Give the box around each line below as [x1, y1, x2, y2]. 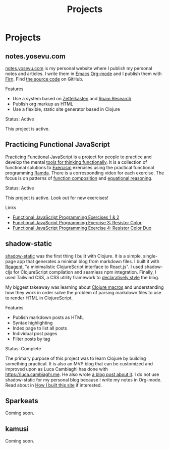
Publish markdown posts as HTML [12, 314, 84, 320]
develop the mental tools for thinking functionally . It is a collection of [5, 159, 147, 165]
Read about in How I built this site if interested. [5, 382, 102, 388]
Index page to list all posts [12, 325, 67, 331]
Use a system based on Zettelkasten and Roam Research [12, 96, 132, 101]
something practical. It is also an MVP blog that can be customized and [5, 360, 153, 366]
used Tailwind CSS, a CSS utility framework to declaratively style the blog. [5, 274, 160, 280]
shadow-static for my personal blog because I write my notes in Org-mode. [5, 376, 162, 382]
